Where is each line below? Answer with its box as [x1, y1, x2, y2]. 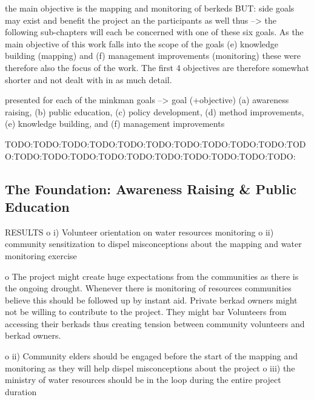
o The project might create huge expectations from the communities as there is [5, 269, 299, 282]
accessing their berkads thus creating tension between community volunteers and [5, 317, 305, 330]
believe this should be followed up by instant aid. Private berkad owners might [5, 293, 298, 306]
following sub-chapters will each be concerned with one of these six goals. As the [5, 25, 304, 38]
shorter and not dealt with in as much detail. [5, 73, 172, 86]
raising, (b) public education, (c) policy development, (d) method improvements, [5, 105, 304, 118]
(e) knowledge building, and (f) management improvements [5, 117, 225, 130]
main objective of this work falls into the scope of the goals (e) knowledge [5, 37, 279, 50]
